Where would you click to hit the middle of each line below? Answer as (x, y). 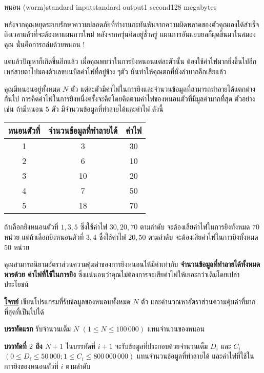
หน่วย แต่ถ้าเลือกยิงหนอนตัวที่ (44, 236)
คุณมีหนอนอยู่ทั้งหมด (32, 88)
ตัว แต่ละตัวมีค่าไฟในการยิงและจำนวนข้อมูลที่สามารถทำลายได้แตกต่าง (163, 88)
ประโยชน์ (16, 284)
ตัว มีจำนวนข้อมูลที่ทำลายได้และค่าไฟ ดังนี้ (107, 108)
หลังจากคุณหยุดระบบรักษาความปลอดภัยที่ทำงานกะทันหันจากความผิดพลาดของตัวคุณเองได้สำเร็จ (132, 24)
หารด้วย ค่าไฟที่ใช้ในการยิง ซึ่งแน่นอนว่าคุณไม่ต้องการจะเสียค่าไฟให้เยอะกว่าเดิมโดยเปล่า (122, 274)
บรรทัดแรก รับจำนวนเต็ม (38, 329)
